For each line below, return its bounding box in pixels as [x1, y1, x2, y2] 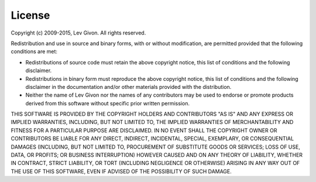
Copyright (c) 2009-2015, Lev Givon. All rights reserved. [11, 29, 146, 36]
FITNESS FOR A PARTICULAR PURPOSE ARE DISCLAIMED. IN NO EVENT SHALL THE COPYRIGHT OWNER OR [11, 126, 277, 134]
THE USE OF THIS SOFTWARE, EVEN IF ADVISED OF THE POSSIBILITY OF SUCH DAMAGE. [11, 167, 232, 175]
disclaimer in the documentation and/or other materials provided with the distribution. [25, 83, 232, 90]
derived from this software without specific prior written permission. [25, 99, 190, 107]
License [11, 9, 50, 22]
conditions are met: [11, 48, 58, 55]
